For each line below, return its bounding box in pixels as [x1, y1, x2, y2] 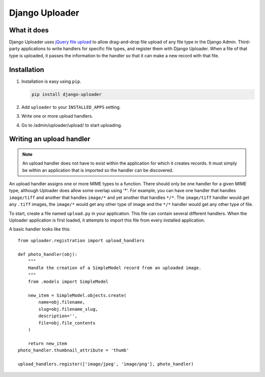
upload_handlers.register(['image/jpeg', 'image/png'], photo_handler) [18, 361, 194, 367]
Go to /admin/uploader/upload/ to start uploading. [21, 122, 122, 128]
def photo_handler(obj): [18, 251, 78, 257]
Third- [238, 39, 251, 45]
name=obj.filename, [38, 300, 85, 305]
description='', [38, 313, 78, 319]
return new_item [27, 341, 67, 346]
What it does [9, 26, 49, 34]
